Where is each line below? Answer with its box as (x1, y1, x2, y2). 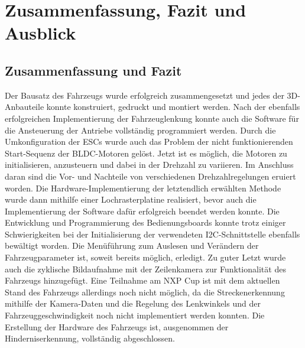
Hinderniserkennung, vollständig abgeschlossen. (5, 332, 175, 344)
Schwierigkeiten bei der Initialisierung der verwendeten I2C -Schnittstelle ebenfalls (5, 227, 300, 240)
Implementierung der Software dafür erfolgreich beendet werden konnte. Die (5, 204, 280, 217)
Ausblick (5, 21, 76, 45)
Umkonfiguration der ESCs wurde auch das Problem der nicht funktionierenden (5, 135, 293, 148)
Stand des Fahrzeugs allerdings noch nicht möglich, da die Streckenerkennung (5, 285, 285, 298)
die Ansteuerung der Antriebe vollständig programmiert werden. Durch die (5, 123, 276, 136)
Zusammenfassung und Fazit (5, 61, 182, 79)
